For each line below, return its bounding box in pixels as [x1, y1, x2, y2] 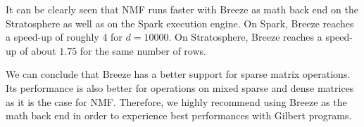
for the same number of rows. [80, 43, 206, 58]
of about [20, 43, 56, 58]
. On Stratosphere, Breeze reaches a [168, 29, 322, 44]
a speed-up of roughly [6, 29, 99, 44]
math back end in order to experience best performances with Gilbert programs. [6, 108, 352, 123]
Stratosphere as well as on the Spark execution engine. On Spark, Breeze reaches [6, 15, 354, 30]
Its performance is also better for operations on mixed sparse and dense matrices [6, 80, 354, 95]
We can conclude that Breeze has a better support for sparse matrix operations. [6, 67, 351, 81]
